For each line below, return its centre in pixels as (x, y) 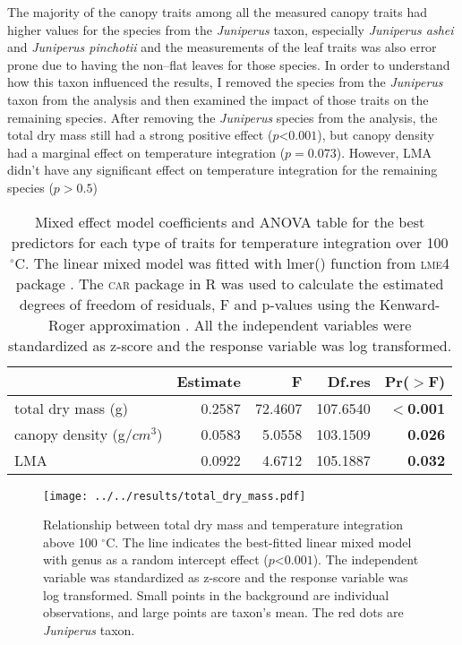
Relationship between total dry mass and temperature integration (223, 525)
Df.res (349, 381)
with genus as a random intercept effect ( (156, 559)
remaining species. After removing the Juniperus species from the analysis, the (222, 117)
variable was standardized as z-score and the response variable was (226, 576)
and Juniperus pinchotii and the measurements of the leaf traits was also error (222, 47)
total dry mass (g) (71, 408)
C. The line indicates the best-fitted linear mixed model (259, 542)
